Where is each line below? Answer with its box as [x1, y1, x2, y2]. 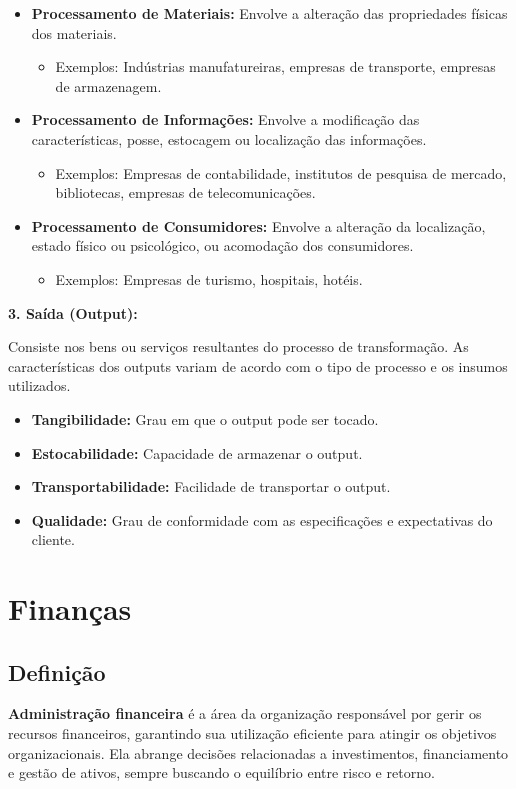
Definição [8, 656, 106, 687]
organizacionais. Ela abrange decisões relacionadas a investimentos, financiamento [8, 742, 509, 763]
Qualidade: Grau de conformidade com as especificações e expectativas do [31, 509, 493, 530]
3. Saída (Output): [8, 302, 138, 323]
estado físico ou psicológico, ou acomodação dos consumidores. [31, 235, 414, 256]
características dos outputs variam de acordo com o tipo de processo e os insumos [8, 355, 508, 376]
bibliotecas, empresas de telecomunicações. [55, 182, 316, 203]
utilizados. [8, 375, 71, 396]
